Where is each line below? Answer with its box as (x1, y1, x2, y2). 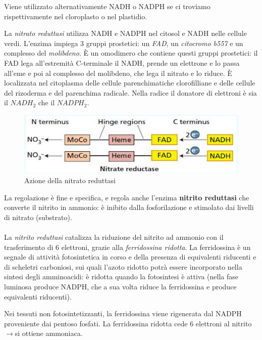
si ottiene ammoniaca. (15, 328, 83, 338)
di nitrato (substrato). (4, 211, 72, 222)
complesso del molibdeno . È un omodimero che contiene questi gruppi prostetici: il (4, 48, 258, 58)
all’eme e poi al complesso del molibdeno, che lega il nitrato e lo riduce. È (4, 67, 232, 78)
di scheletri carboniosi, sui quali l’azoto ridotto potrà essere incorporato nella (4, 261, 242, 272)
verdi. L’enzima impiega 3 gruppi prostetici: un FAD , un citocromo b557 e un (4, 37, 243, 48)
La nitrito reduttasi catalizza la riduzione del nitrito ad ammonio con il (4, 232, 224, 242)
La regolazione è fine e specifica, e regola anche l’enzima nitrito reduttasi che (4, 192, 249, 202)
